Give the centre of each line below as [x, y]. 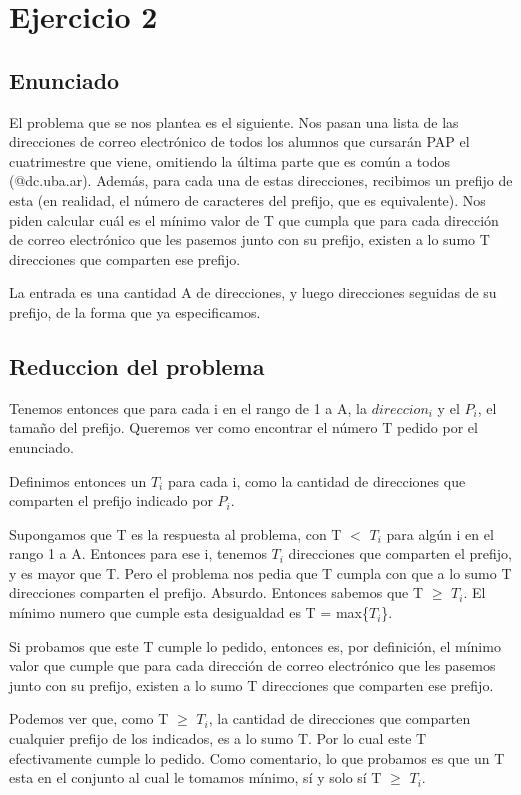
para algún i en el [440, 533]
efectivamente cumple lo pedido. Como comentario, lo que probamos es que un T [257, 757]
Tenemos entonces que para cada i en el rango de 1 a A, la [188, 407]
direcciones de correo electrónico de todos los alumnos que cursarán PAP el [239, 141]
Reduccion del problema [137, 365]
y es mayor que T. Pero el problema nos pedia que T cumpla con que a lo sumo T [260, 572]
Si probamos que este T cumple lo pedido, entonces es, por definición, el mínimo [255, 645]
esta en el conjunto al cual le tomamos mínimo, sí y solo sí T [195, 777]
